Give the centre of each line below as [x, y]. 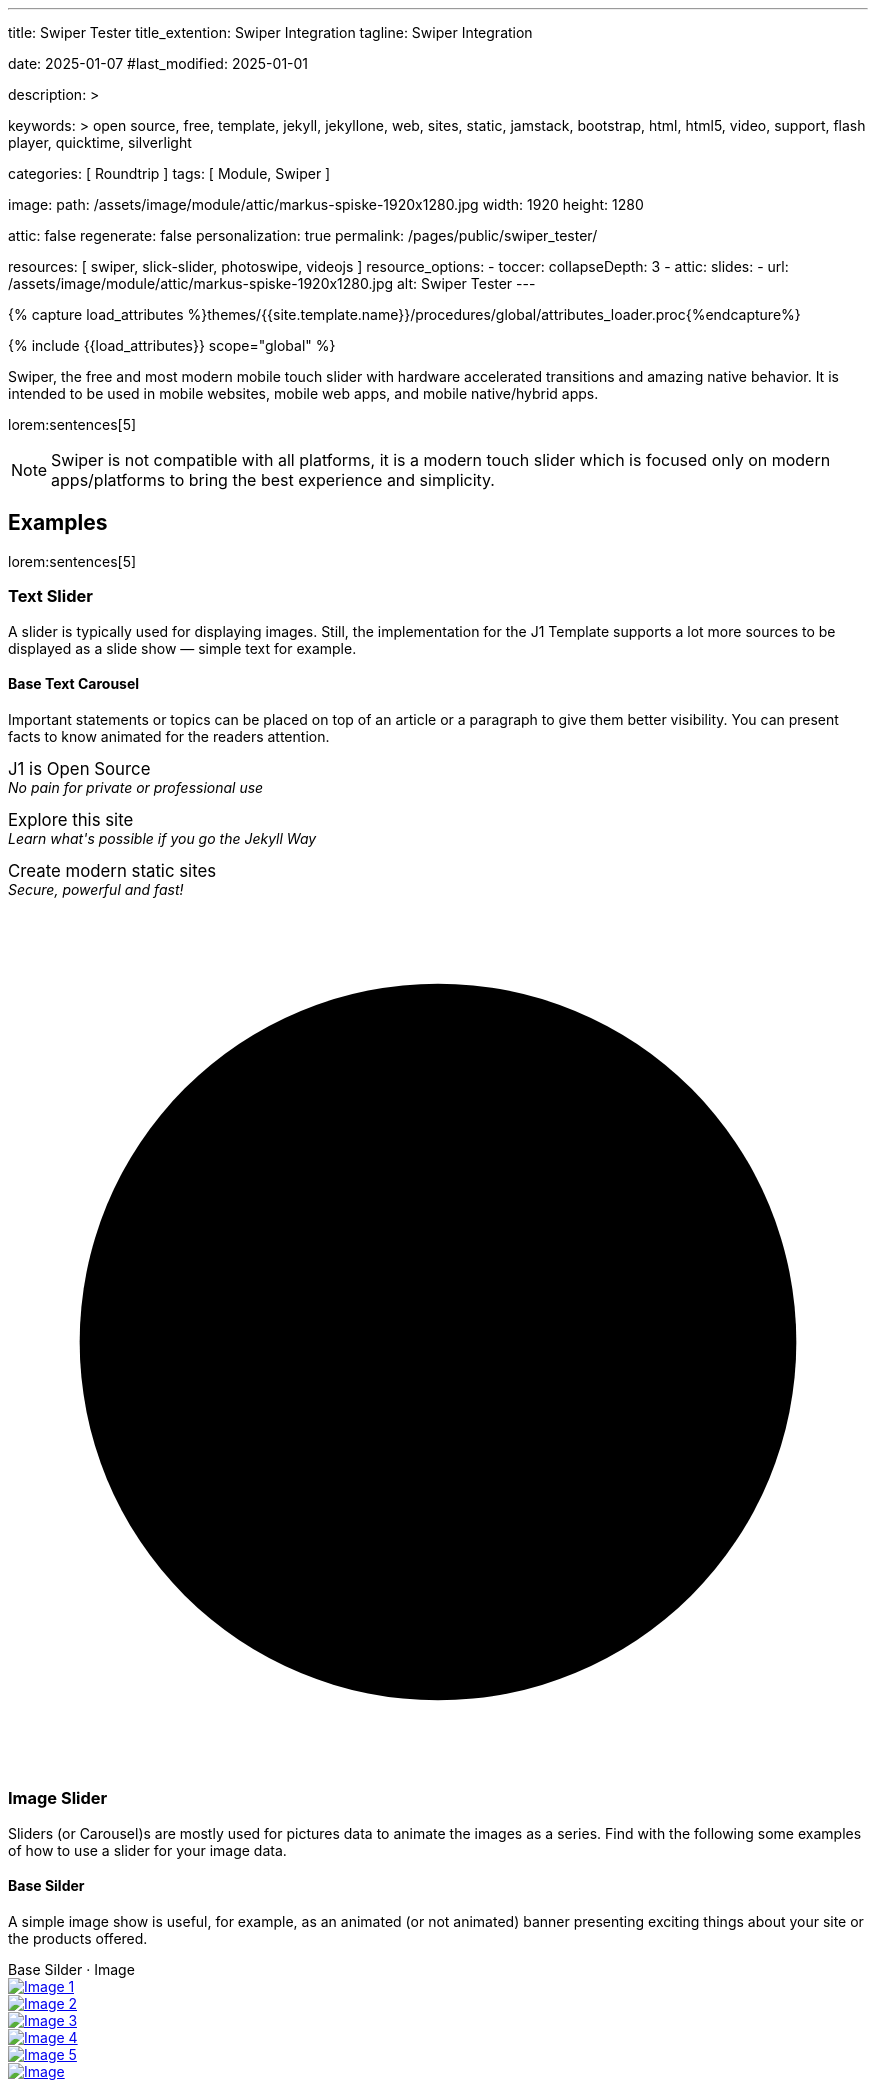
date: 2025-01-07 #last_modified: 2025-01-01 [158, 63]
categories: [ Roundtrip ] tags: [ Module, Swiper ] [169, 173]
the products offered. [78, 1938]
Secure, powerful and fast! [96, 889]
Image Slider [58, 1798]
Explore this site [71, 819]
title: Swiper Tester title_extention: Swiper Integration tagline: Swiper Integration [270, 32]
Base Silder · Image [71, 1969]
